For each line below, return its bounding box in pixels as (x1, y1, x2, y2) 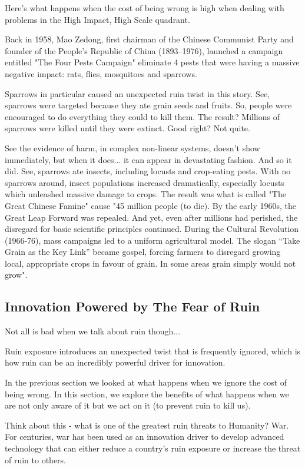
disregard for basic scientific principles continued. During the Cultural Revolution (5, 223, 299, 235)
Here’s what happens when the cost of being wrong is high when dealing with (5, 2, 284, 14)
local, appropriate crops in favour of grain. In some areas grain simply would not (5, 257, 296, 269)
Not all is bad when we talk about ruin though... (5, 325, 181, 337)
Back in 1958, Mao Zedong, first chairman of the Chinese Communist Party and (5, 33, 294, 45)
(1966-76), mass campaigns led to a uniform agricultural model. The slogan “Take (5, 234, 300, 246)
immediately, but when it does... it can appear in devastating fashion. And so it (5, 153, 292, 165)
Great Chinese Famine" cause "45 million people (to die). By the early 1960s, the (5, 199, 297, 211)
